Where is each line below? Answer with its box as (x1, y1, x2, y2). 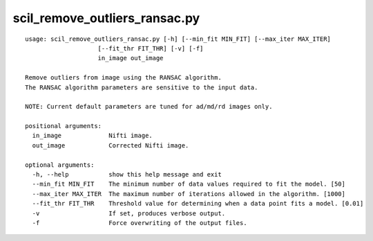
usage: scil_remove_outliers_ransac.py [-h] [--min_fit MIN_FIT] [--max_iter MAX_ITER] (25, 35, 332, 43)
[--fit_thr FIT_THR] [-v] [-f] (97, 44, 204, 52)
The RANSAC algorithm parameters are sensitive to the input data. (25, 83, 258, 91)
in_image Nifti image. (32, 132, 153, 140)
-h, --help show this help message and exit (32, 170, 222, 179)
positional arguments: (25, 122, 102, 130)
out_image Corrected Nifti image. (32, 141, 189, 149)
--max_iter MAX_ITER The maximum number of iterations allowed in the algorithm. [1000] (32, 190, 345, 197)
